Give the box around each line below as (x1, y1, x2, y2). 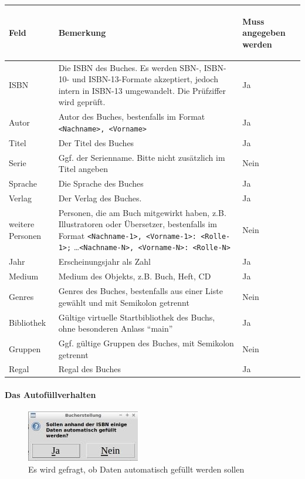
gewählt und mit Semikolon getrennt (58, 296, 189, 308)
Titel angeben (58, 163, 109, 175)
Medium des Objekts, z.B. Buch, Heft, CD (58, 270, 211, 282)
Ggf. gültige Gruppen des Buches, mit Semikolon (58, 336, 234, 349)
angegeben (242, 26, 286, 39)
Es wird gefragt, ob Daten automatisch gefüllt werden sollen (28, 463, 245, 475)
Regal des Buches (58, 363, 121, 375)
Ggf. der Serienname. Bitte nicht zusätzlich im (58, 151, 225, 163)
